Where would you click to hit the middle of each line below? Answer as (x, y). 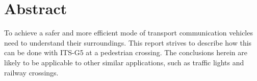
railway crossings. (31, 72)
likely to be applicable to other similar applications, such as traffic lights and (124, 62)
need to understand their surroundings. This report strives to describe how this (128, 42)
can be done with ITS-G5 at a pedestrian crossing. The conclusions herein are (126, 52)
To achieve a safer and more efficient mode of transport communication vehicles (128, 33)
